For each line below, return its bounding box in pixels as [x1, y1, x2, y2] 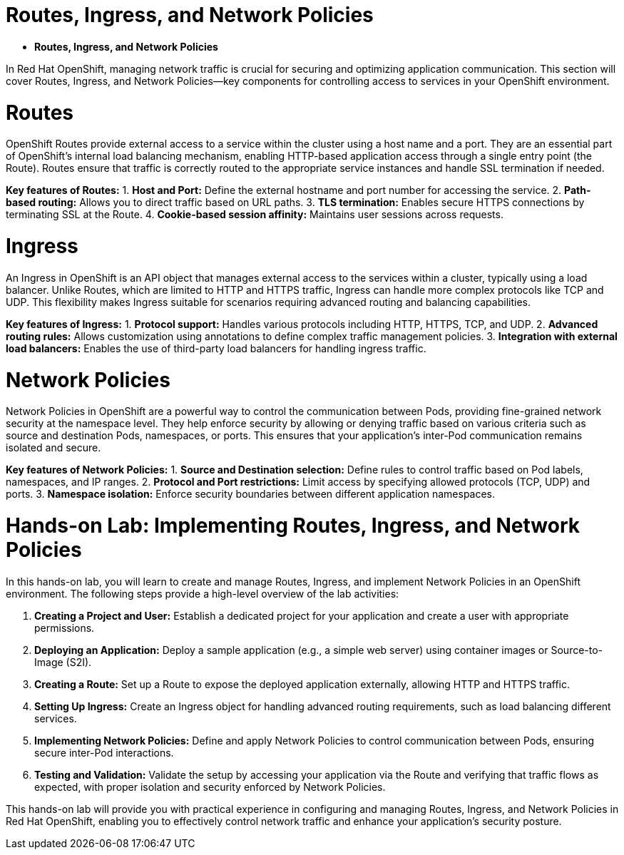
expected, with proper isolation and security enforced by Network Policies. [34, 780, 386, 793]
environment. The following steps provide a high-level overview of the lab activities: [6, 587, 399, 600]
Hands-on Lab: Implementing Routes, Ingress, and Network [6, 513, 580, 538]
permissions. [34, 621, 95, 634]
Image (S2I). [34, 655, 92, 668]
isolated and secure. [6, 441, 101, 454]
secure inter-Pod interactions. [34, 746, 174, 759]
